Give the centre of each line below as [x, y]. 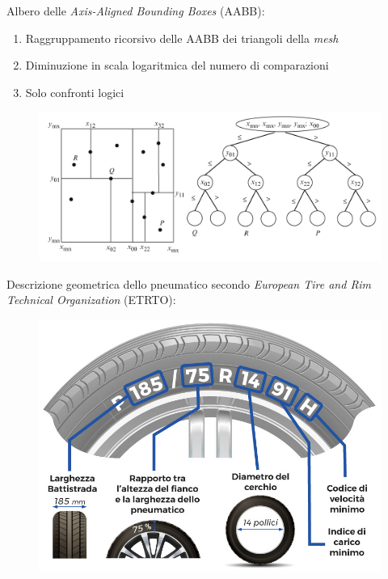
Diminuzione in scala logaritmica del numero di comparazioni [177, 65]
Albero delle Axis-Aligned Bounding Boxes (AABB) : [136, 11]
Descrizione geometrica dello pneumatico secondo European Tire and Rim [189, 283]
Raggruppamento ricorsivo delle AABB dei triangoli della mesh [182, 38]
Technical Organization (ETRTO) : [91, 300]
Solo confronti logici [75, 92]
